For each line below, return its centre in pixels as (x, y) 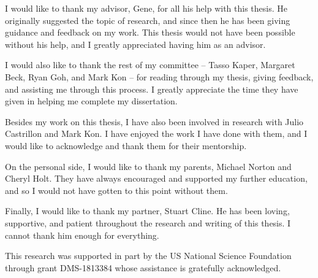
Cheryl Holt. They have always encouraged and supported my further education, (156, 178)
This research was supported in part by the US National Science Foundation (148, 256)
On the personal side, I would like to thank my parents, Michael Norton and (148, 166)
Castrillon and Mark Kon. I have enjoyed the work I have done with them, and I (156, 133)
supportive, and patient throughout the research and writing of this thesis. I (148, 222)
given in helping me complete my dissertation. (91, 101)
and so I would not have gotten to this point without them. (116, 190)
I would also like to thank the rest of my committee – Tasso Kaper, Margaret (150, 65)
